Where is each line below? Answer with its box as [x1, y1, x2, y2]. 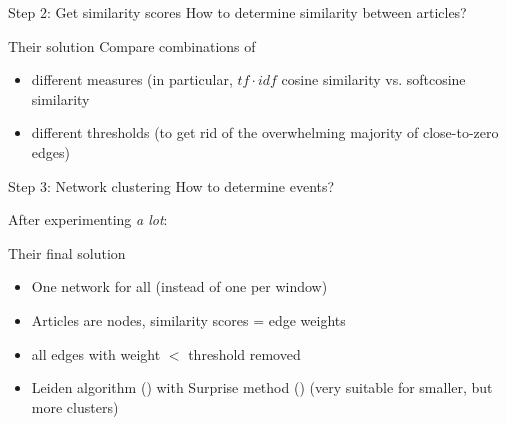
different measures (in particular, [31, 69, 233, 90]
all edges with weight [31, 343, 161, 364]
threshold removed [188, 343, 301, 364]
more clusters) [31, 396, 119, 417]
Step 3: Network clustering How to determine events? [8, 175, 335, 196]
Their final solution [8, 242, 126, 263]
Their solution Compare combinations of [8, 35, 256, 56]
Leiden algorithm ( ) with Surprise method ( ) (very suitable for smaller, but [31, 377, 493, 398]
